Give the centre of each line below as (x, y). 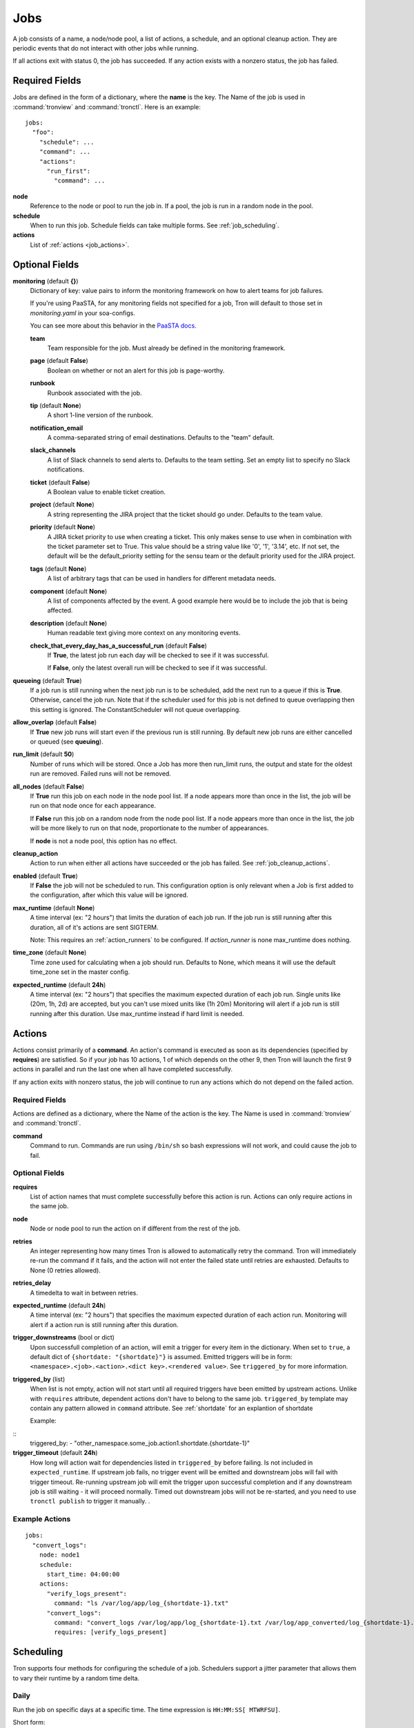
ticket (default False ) (60, 482)
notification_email (56, 428)
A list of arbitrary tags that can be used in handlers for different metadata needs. (162, 579)
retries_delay (32, 1283)
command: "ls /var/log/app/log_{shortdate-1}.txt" (141, 1603)
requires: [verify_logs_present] (110, 1632)
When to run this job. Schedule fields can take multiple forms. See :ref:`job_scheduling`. (155, 225)
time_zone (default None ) (50, 952)
